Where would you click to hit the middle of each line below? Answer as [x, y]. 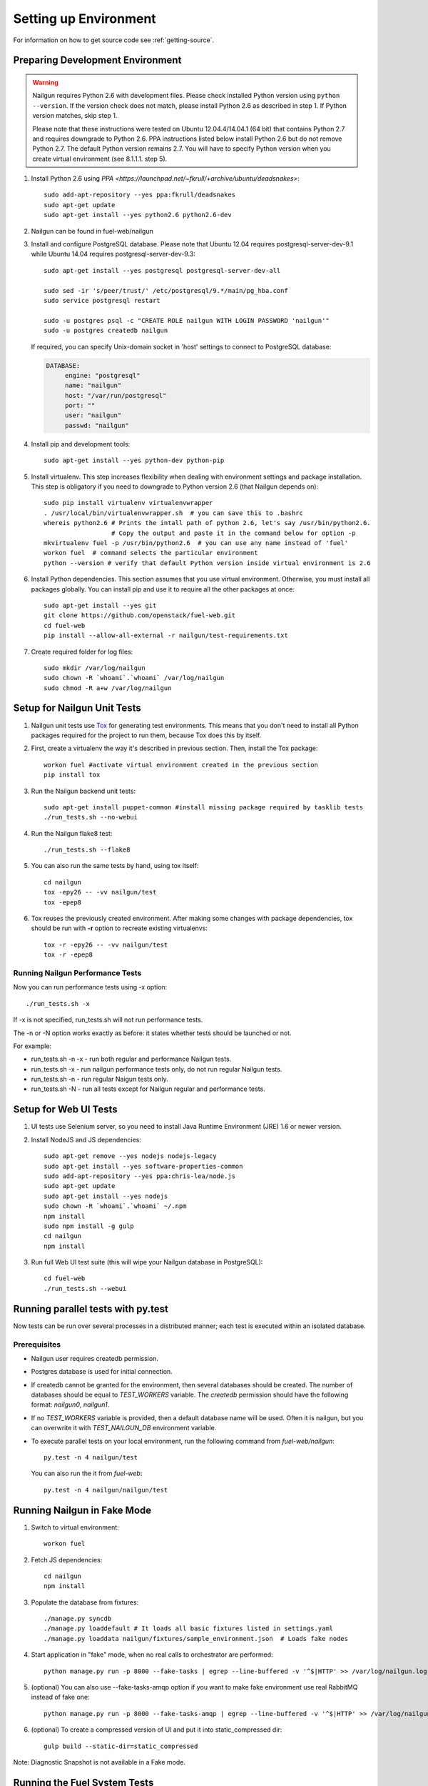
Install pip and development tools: [81, 444]
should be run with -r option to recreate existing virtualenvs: [119, 928]
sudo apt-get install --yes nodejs [106, 1196]
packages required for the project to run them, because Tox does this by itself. [146, 735]
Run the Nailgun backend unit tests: [83, 791]
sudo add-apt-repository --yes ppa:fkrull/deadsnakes [139, 195]
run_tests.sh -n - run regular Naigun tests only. [100, 1079]
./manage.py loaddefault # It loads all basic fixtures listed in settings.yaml [189, 1628]
